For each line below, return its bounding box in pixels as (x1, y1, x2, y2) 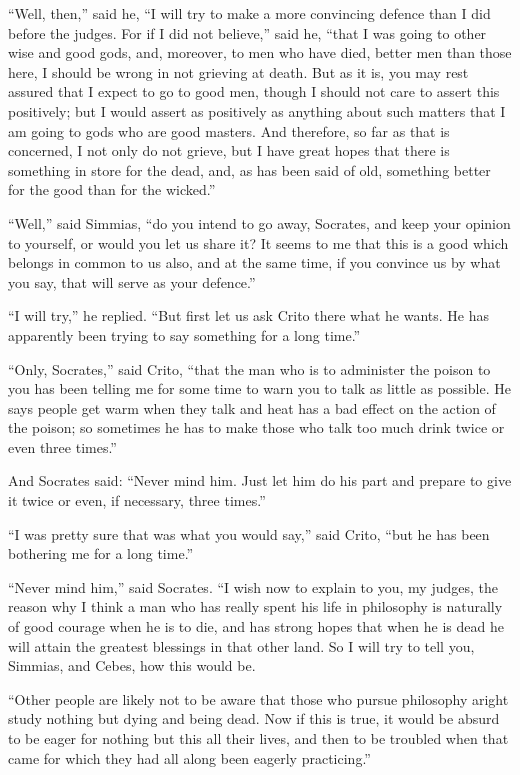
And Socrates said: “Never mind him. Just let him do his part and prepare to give (8, 470, 512, 491)
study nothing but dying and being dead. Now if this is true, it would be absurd (8, 708, 500, 729)
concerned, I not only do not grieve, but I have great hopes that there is (8, 140, 450, 161)
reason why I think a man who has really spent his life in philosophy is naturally (8, 596, 503, 617)
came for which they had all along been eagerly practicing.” (8, 747, 371, 768)
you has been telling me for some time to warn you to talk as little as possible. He (8, 378, 511, 399)
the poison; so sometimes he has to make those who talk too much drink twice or (8, 417, 505, 438)
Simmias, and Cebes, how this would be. (8, 655, 256, 676)
